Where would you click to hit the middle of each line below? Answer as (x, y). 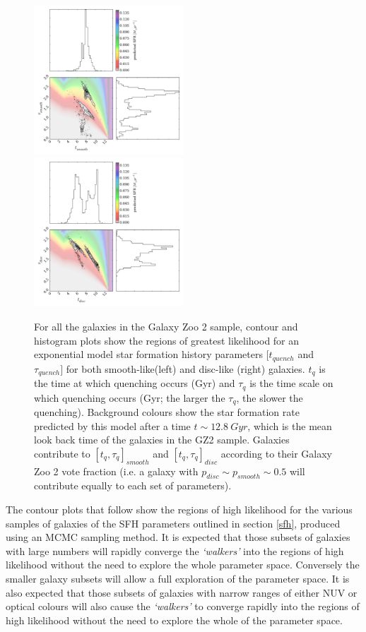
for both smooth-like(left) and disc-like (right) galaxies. (185, 368)
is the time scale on (291, 383)
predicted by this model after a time (112, 425)
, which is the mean (290, 425)
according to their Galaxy (276, 453)
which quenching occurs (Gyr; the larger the (130, 397)
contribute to (62, 453)
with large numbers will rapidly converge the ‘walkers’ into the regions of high (175, 550)
